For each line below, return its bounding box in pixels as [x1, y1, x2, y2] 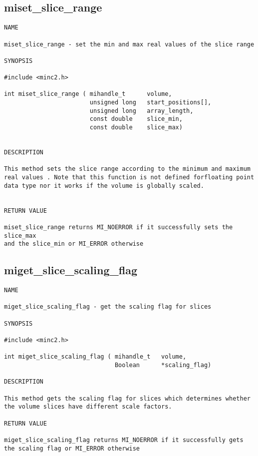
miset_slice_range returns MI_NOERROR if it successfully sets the [4, 223, 233, 231]
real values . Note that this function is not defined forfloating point [4, 174, 255, 181]
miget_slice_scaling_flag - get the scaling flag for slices [4, 303, 212, 311]
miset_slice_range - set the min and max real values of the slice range [4, 40, 255, 48]
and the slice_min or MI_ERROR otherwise [4, 240, 144, 248]
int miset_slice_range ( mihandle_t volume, [4, 90, 172, 98]
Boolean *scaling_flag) [114, 362, 212, 369]
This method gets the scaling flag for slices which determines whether [4, 395, 251, 402]
